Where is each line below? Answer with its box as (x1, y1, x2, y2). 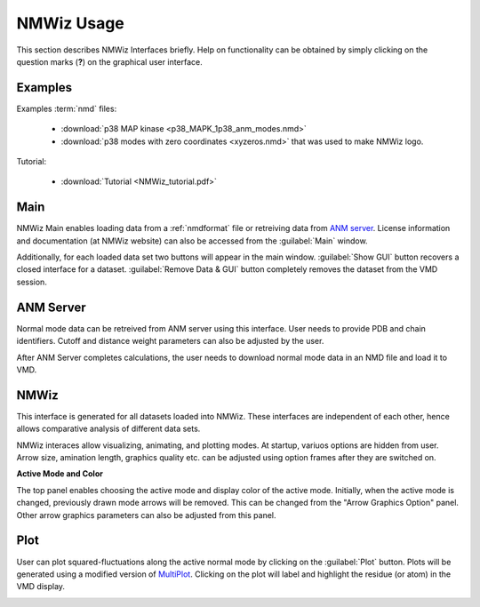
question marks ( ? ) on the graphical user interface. (16, 56, 204, 67)
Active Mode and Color (16, 468, 104, 479)
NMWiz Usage (16, 13, 124, 33)
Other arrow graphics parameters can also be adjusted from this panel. (16, 509, 276, 520)
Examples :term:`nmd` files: (16, 103, 117, 114)
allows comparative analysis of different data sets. (16, 423, 201, 435)
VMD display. (16, 581, 66, 592)
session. (16, 276, 48, 287)
